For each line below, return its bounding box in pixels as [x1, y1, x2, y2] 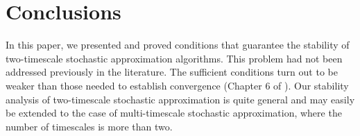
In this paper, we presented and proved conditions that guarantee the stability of [6, 37, 350, 52]
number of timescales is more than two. [6, 119, 173, 133]
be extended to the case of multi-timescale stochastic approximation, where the [6, 105, 342, 120]
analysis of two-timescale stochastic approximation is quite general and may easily [6, 92, 355, 106]
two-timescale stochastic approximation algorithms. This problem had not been [6, 51, 343, 65]
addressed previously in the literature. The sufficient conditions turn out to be [6, 65, 338, 79]
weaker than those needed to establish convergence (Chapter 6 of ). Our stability [6, 78, 349, 92]
